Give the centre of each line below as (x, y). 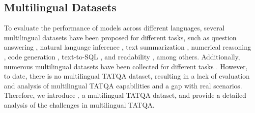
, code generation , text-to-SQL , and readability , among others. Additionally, (122, 56)
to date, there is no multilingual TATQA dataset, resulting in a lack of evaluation (127, 76)
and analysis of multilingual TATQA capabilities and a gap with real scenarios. (123, 85)
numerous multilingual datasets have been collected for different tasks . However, (126, 66)
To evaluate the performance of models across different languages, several (114, 28)
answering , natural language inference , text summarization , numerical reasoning (127, 47)
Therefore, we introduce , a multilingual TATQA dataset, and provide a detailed (125, 95)
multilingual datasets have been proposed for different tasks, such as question (120, 37)
